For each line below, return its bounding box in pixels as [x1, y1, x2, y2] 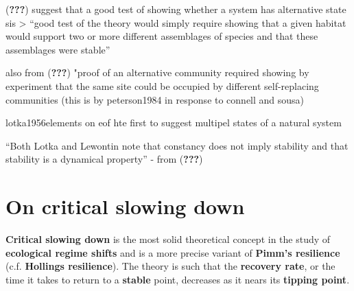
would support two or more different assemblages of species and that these [5, 29, 318, 43]
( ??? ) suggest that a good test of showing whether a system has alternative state [5, 2, 346, 16]
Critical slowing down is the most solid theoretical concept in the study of [5, 232, 331, 246]
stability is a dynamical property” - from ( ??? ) [5, 152, 203, 166]
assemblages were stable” [5, 42, 110, 56]
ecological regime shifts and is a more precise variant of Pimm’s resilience [5, 245, 340, 259]
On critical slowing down [5, 192, 245, 220]
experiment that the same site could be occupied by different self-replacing [5, 78, 319, 93]
